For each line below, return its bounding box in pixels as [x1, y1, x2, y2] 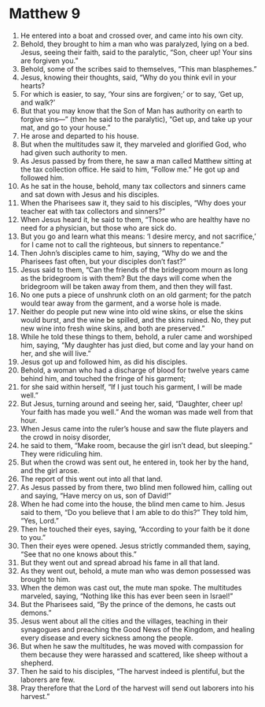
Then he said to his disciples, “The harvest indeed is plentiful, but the [20, 666, 245, 676]
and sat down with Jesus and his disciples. [20, 190, 160, 199]
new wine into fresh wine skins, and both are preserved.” [20, 324, 205, 333]
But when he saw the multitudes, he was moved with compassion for [20, 641, 244, 650]
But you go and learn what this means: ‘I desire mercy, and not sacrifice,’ [20, 231, 256, 241]
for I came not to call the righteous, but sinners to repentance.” [20, 239, 224, 249]
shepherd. [20, 658, 54, 668]
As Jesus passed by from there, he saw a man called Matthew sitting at [20, 156, 252, 165]
